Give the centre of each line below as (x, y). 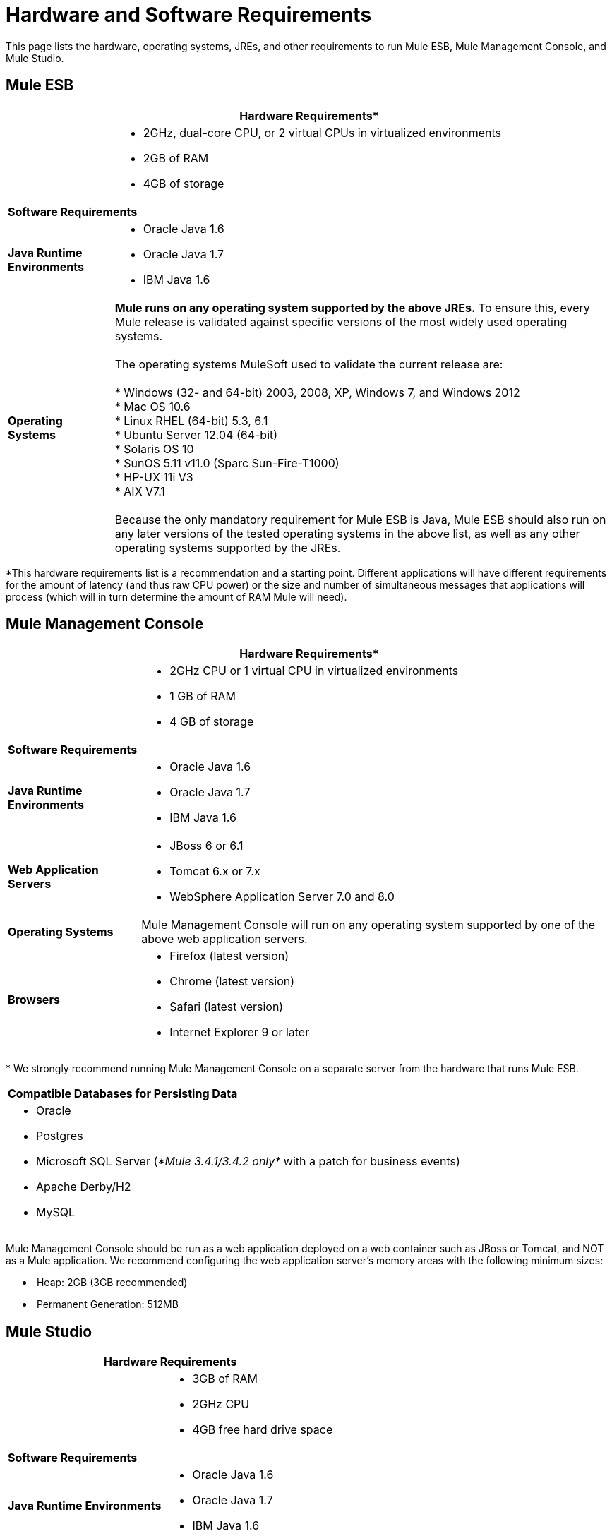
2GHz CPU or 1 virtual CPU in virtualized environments (314, 671)
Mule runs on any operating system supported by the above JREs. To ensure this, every (352, 307)
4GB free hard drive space (263, 1430)
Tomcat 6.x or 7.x (215, 871)
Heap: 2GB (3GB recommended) (112, 1283)
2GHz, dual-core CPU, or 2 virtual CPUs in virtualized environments (322, 132)
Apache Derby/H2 (84, 1187)
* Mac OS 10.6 (152, 406)
